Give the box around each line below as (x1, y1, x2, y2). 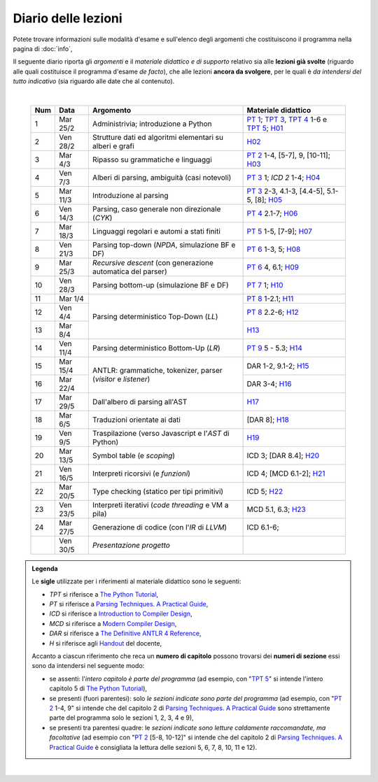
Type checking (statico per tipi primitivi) (92, 486, 224, 496)
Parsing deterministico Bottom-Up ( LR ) (92, 343, 220, 353)
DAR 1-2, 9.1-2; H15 (246, 361, 309, 371)
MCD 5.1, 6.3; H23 (246, 504, 306, 514)
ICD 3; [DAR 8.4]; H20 (246, 450, 320, 460)
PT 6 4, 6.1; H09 (246, 262, 299, 272)
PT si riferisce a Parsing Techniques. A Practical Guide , (49, 600, 209, 609)
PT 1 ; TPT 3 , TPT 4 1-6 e (246, 114, 327, 124)
